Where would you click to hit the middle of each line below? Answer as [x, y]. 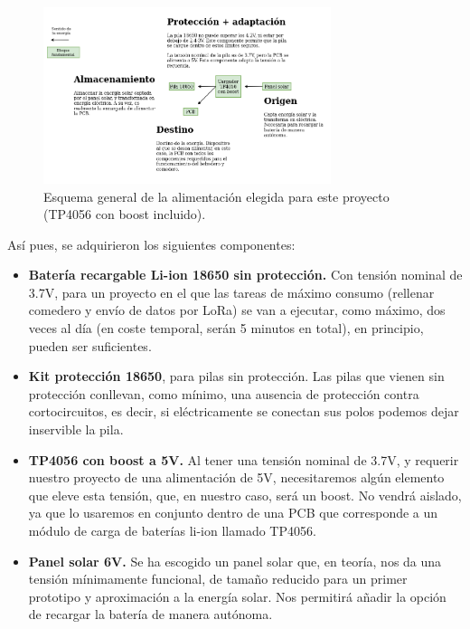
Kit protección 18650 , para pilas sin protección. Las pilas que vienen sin [236, 376]
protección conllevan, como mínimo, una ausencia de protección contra [224, 393]
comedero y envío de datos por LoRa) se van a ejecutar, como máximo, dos [237, 310]
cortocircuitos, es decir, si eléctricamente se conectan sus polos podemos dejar [244, 411]
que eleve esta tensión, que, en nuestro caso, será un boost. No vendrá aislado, [245, 495]
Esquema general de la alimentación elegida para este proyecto [216, 196]
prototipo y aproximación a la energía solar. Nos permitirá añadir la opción [237, 596]
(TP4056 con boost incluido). [125, 214]
